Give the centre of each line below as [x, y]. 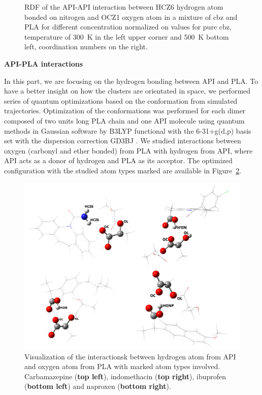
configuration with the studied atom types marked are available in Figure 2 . [123, 170]
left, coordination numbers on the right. [86, 47]
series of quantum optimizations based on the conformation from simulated [121, 100]
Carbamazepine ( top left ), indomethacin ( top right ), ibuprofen [125, 376]
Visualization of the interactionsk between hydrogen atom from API [130, 356]
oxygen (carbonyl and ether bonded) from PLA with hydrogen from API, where [128, 150]
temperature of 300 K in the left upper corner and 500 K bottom [127, 36]
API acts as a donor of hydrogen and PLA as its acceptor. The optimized [118, 160]
